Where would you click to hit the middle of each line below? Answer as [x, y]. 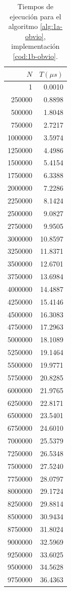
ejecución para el [35, 16]
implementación [35, 46]
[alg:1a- [51, 26]
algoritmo [23, 26]
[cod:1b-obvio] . [35, 56]
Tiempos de [35, 6]
